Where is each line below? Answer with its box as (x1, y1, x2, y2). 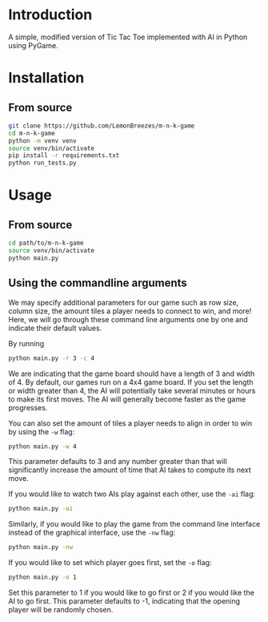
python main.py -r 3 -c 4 (8, 354, 94, 362)
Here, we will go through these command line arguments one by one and (8, 314, 248, 324)
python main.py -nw (8, 543, 74, 551)
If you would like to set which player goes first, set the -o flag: (8, 558, 212, 567)
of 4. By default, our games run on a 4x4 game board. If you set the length (8, 377, 254, 386)
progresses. (8, 402, 48, 412)
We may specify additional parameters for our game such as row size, (8, 297, 239, 307)
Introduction (8, 6, 93, 24)
